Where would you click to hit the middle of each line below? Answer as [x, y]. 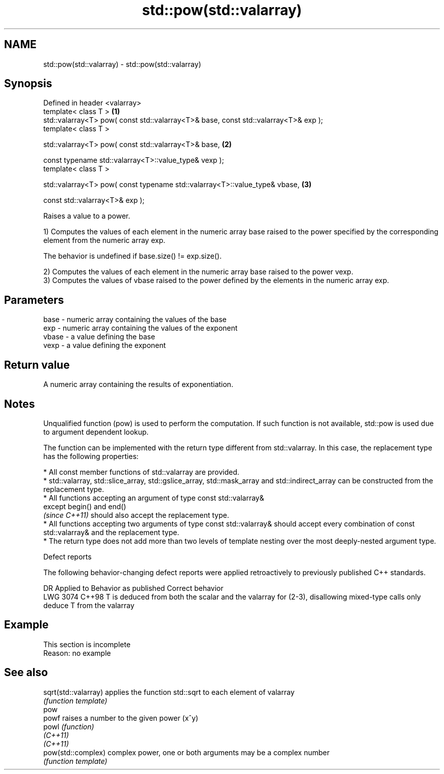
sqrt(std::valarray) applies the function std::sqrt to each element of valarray [169, 692]
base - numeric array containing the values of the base [135, 320]
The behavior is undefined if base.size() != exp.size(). [133, 256]
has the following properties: [91, 456]
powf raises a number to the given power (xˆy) [121, 718]
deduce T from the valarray [89, 605]
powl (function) [69, 726]
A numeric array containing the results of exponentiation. [138, 384]
